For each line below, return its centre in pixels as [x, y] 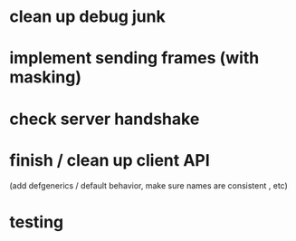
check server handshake [105, 119]
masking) [45, 77]
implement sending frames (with [134, 58]
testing [37, 222]
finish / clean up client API [110, 160]
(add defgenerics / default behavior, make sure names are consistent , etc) [148, 185]
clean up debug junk [87, 17]
